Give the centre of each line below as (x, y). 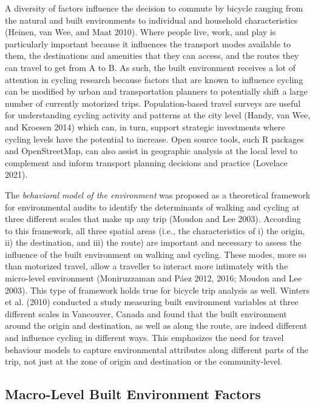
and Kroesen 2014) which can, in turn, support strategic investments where (145, 126)
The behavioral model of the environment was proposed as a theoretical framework (158, 194)
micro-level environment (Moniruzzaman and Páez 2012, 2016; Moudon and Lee (153, 278)
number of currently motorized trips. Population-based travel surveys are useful (153, 103)
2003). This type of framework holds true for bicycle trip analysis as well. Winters (157, 290)
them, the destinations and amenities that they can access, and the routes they (152, 56)
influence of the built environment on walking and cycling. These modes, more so (156, 254)
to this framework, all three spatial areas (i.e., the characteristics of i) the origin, (155, 230)
